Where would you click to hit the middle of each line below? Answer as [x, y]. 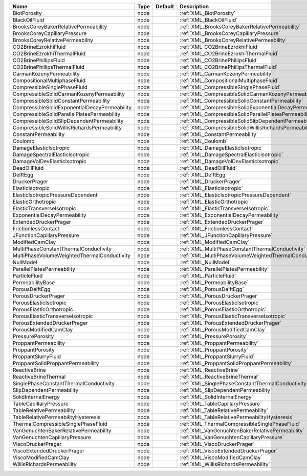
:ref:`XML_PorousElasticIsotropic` [220, 303]
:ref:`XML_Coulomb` [204, 141]
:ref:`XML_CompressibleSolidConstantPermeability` [242, 101]
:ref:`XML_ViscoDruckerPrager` [217, 444]
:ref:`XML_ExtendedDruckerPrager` [222, 222]
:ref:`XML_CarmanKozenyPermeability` [226, 74]
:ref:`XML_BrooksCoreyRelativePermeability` [233, 40]
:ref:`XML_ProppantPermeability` [219, 343]
